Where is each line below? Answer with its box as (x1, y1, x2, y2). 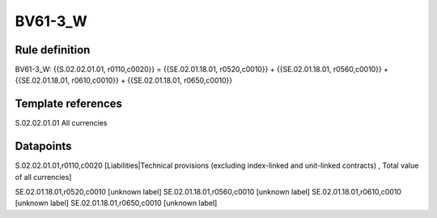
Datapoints (15, 139, 72, 153)
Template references (15, 97, 123, 111)
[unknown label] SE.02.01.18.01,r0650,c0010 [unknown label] (15, 199, 218, 208)
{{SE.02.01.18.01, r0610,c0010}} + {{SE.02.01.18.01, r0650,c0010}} (15, 75, 233, 85)
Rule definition (15, 43, 91, 57)
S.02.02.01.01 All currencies (15, 118, 108, 128)
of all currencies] (15, 172, 72, 182)
